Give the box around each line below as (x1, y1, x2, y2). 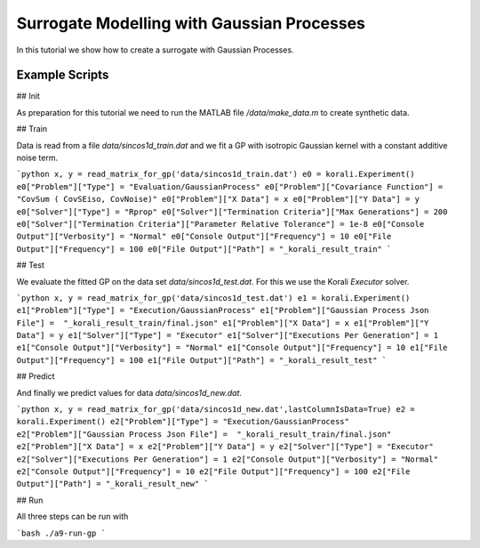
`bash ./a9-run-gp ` (16, 528, 107, 538)
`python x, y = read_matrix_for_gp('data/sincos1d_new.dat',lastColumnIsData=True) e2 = (16, 405, 415, 415)
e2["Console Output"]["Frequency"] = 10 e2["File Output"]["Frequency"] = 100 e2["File (16, 467, 411, 476)
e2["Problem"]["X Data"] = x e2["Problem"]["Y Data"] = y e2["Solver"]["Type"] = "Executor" (16, 441, 435, 452)
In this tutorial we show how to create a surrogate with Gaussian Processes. (16, 44, 294, 55)
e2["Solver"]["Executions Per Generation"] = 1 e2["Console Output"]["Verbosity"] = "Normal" (16, 454, 439, 464)
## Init (16, 91, 40, 101)
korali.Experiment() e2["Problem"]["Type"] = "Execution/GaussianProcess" (16, 416, 350, 427)
